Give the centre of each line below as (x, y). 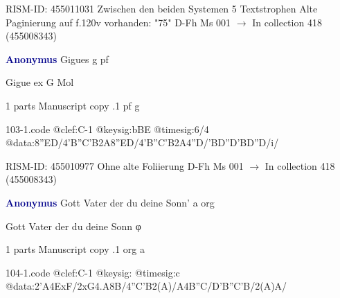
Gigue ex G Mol (40, 82)
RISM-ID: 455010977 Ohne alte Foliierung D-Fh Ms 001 (125, 165)
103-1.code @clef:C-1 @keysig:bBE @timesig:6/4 (107, 129)
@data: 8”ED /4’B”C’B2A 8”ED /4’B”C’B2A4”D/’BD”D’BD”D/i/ (142, 142)
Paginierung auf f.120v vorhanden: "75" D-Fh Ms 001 (118, 22)
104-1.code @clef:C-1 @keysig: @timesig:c (93, 272)
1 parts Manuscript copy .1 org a (75, 249)
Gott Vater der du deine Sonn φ (73, 226)
